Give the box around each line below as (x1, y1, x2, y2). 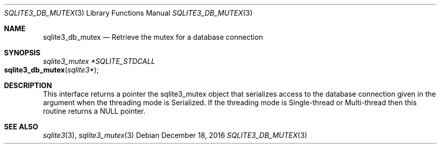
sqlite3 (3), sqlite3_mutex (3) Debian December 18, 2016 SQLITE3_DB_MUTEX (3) (43, 131, 308, 139)
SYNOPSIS (4, 48, 41, 57)
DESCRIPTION (4, 81, 52, 90)
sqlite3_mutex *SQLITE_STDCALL (43, 57, 156, 65)
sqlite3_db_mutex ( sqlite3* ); (4, 65, 99, 74)
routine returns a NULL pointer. (43, 107, 145, 115)
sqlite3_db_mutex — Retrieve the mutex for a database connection (43, 33, 263, 41)
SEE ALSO (4, 122, 38, 131)
